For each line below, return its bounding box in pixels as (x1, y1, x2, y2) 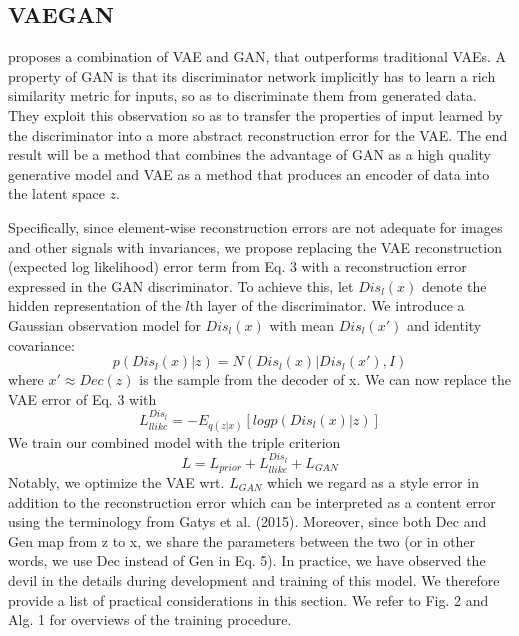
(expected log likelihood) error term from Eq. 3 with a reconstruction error (8, 256, 467, 277)
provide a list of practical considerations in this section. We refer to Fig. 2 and (8, 589, 489, 610)
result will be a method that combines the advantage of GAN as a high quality (8, 144, 491, 165)
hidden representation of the (8, 295, 181, 316)
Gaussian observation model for (8, 314, 201, 335)
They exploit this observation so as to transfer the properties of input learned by (8, 104, 503, 125)
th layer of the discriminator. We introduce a (189, 295, 465, 316)
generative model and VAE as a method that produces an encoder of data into (8, 163, 490, 184)
